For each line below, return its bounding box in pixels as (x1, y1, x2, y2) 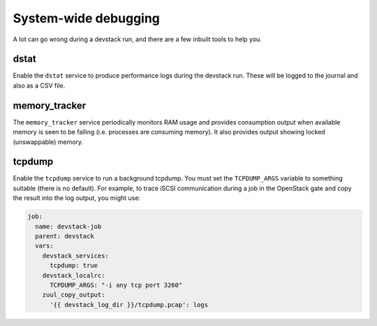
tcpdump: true (50, 262, 98, 269)
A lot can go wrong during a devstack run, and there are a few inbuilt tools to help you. (13, 35, 262, 43)
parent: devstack (35, 232, 94, 240)
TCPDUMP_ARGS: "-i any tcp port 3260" (50, 281, 183, 289)
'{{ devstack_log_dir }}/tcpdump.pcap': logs (50, 301, 209, 309)
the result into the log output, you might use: (13, 194, 141, 202)
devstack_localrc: (42, 271, 105, 279)
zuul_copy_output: (42, 291, 105, 299)
